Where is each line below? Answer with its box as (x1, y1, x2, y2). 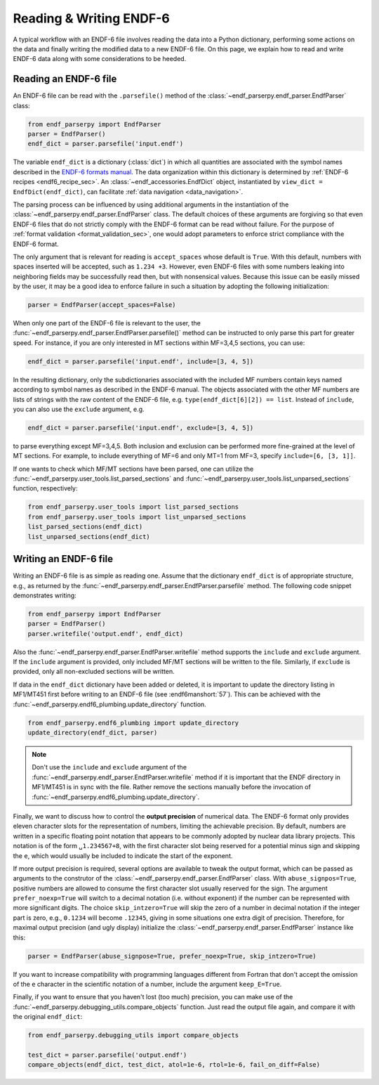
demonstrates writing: (13, 591, 77, 599)
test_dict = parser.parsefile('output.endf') (27, 1051, 187, 1059)
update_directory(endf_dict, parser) (27, 729, 158, 736)
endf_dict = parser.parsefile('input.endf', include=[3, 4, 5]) (27, 357, 254, 365)
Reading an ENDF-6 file (13, 73, 117, 85)
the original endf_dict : (13, 1013, 83, 1021)
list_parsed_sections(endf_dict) (27, 523, 143, 531)
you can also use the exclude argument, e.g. (13, 405, 145, 413)
